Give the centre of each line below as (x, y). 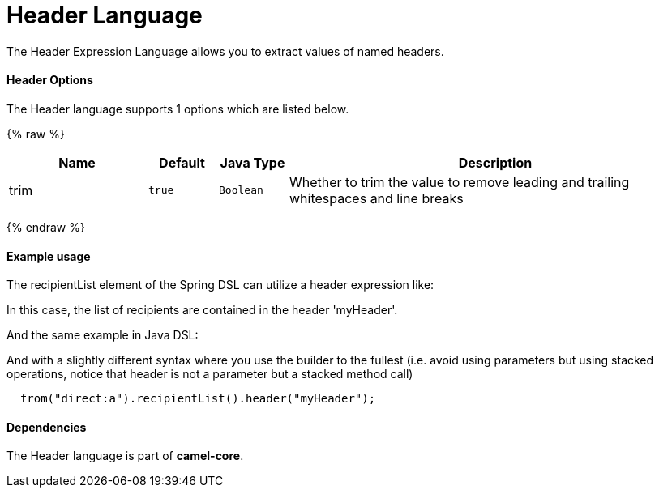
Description (495, 162)
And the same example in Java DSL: (103, 335)
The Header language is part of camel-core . (125, 456)
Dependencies (47, 427)
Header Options (50, 80)
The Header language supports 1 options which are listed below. (178, 109)
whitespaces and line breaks (377, 198)
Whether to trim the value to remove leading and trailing (460, 182)
